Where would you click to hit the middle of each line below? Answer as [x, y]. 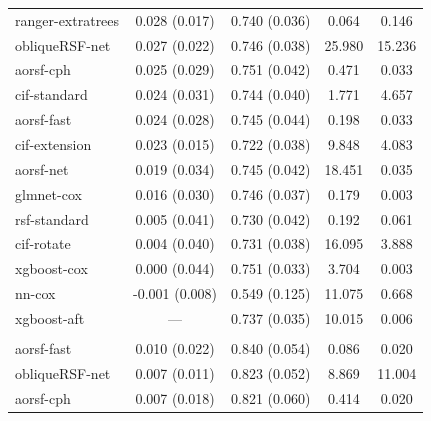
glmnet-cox [48, 193]
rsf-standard [52, 218]
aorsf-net [42, 168]
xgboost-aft [50, 317]
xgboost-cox [51, 268]
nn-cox [35, 293]
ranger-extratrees [67, 19]
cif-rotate [43, 243]
